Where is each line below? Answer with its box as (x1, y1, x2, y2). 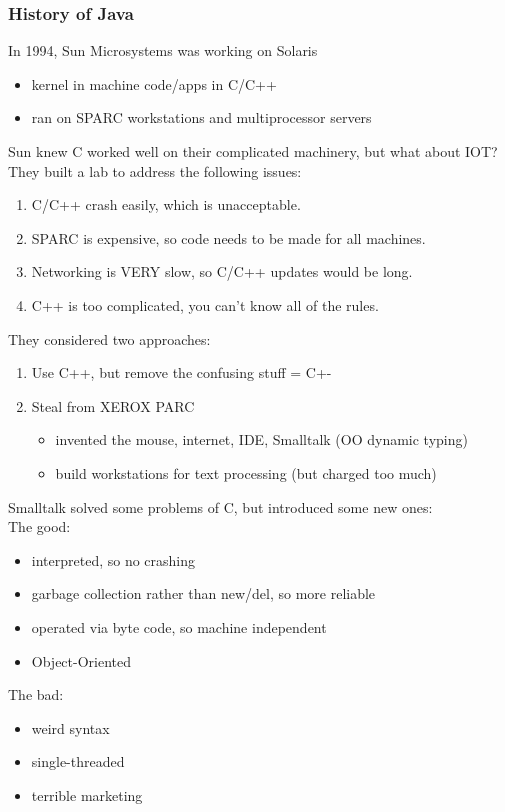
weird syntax (31, 717, 110, 738)
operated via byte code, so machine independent (31, 616, 327, 637)
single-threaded (31, 751, 125, 772)
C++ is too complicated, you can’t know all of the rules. (31, 294, 379, 315)
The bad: (8, 684, 64, 705)
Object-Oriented (31, 650, 132, 671)
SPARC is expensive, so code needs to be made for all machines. (31, 227, 426, 248)
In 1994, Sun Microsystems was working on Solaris (8, 40, 318, 61)
